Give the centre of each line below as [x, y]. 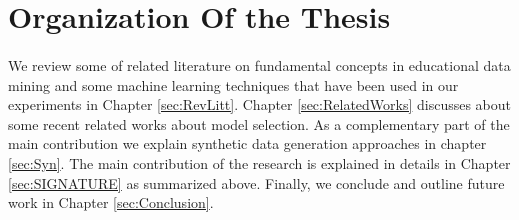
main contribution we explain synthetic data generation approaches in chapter [247, 143]
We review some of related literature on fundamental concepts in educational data [259, 64]
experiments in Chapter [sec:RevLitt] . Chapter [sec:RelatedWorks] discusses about [260, 104]
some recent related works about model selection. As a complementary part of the [259, 123]
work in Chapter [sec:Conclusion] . [111, 202]
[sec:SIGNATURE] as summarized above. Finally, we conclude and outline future [256, 182]
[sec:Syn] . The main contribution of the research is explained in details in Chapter [259, 162]
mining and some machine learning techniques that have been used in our [233, 84]
